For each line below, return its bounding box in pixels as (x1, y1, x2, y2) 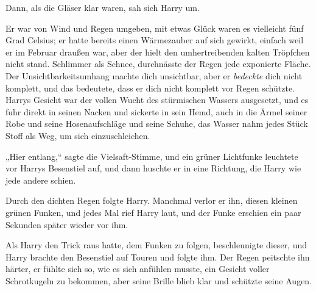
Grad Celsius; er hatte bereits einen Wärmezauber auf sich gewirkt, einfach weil (5, 34, 304, 46)
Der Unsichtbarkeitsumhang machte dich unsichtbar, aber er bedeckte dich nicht (5, 69, 303, 82)
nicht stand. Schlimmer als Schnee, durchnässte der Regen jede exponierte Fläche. (5, 57, 311, 70)
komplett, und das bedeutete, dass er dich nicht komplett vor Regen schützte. (5, 81, 295, 94)
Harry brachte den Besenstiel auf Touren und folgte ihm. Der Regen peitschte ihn (5, 250, 310, 263)
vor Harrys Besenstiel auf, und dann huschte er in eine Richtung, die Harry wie (5, 162, 301, 174)
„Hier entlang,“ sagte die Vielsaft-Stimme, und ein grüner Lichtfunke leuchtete (5, 149, 298, 162)
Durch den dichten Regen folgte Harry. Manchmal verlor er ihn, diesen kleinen (5, 194, 298, 207)
